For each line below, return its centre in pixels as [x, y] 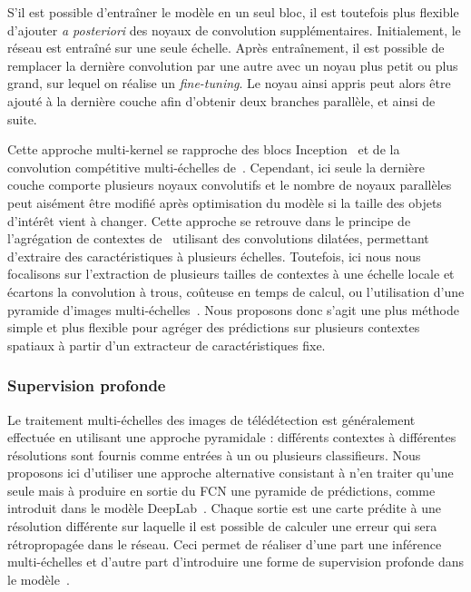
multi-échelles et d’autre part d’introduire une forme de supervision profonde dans [236, 562]
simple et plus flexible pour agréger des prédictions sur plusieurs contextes [214, 327]
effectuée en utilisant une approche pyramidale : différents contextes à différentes [232, 437]
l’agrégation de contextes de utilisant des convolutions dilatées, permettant [218, 238]
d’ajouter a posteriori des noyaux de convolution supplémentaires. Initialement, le [234, 30]
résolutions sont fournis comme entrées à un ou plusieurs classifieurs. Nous [214, 454]
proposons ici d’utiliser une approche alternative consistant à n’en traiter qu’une [231, 473]
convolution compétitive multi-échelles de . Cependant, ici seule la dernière [216, 167]
